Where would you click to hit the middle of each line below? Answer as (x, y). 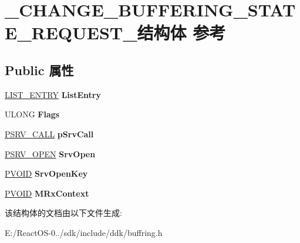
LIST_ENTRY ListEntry (53, 94)
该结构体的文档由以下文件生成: (63, 213)
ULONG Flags (32, 114)
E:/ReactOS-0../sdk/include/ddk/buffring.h (84, 232)
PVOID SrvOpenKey (46, 173)
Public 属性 (39, 70)
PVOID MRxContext (47, 193)
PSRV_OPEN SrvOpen (50, 153)
